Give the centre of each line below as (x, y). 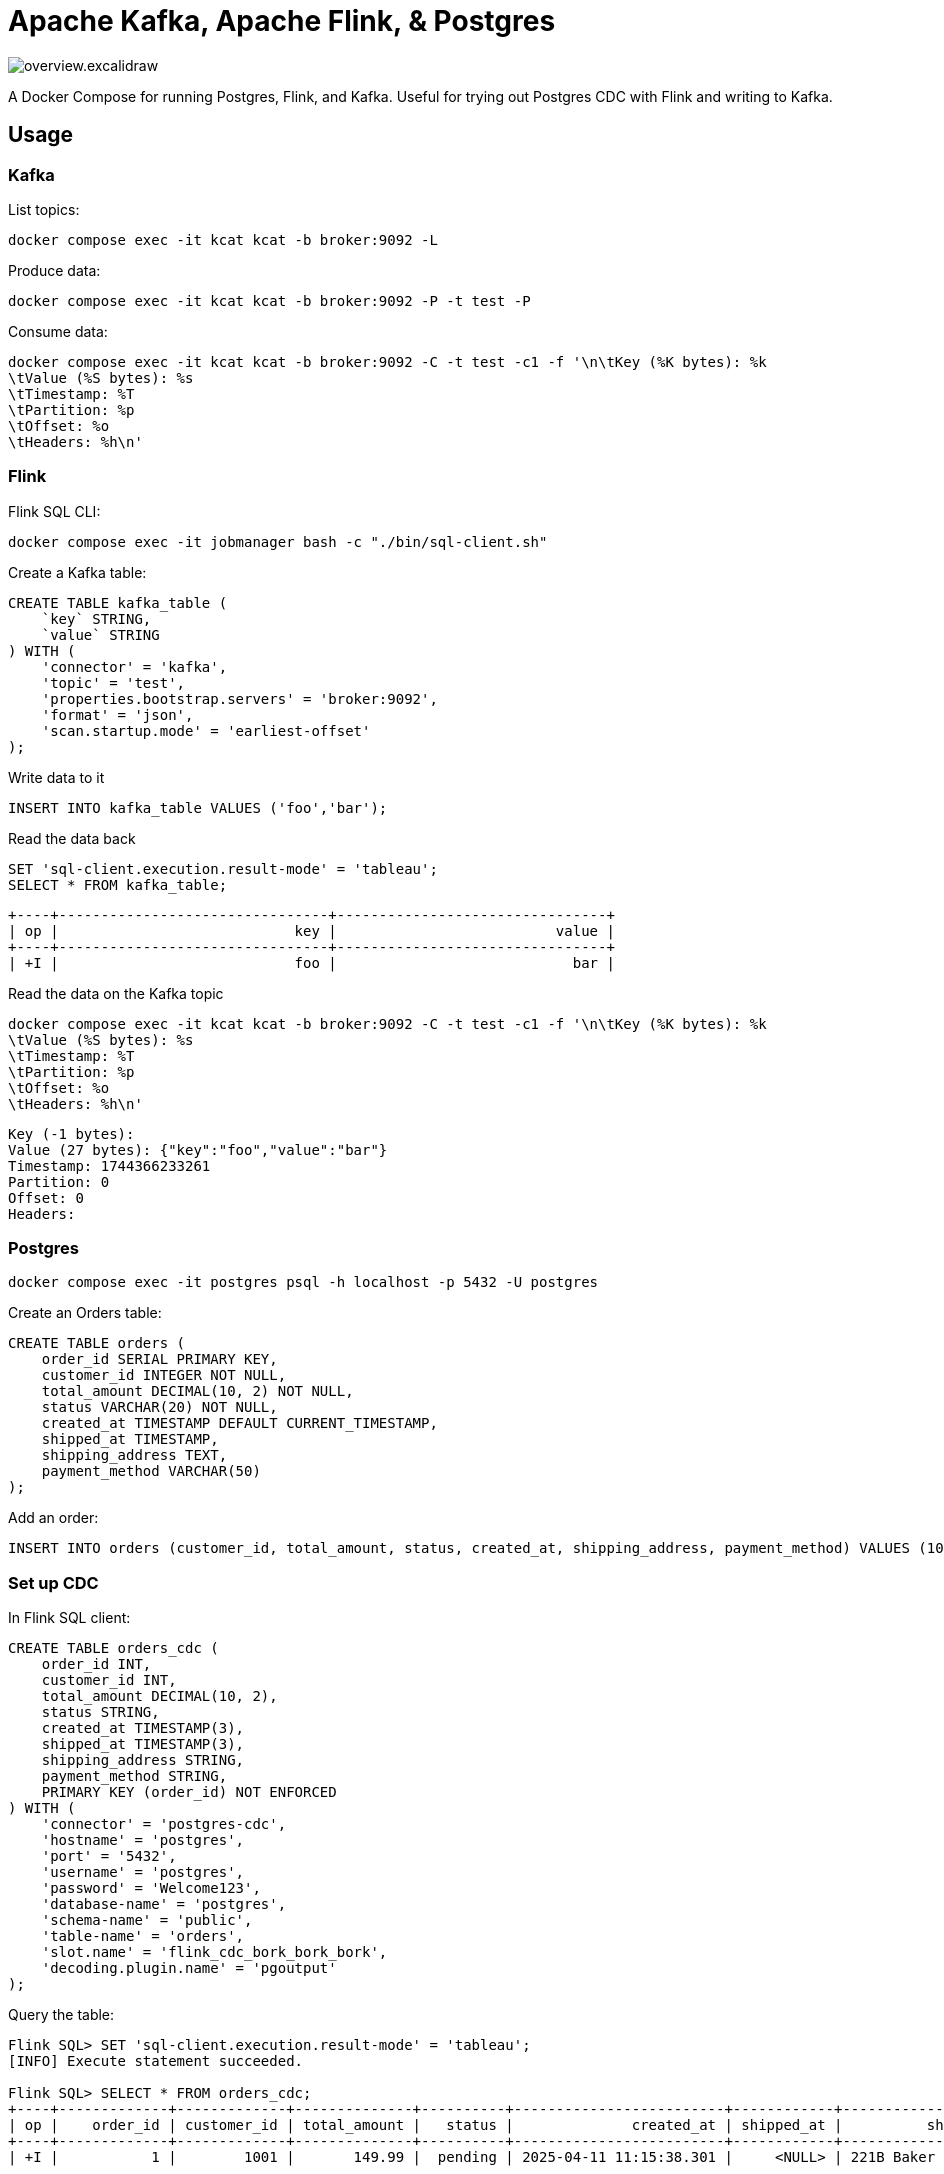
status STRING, (100, 1712)
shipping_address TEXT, (134, 1455)
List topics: (44, 209)
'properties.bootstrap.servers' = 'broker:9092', (239, 698)
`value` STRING (100, 634)
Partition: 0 (59, 1181)
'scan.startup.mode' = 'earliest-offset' (206, 730)
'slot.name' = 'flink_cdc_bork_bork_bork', (214, 1952)
